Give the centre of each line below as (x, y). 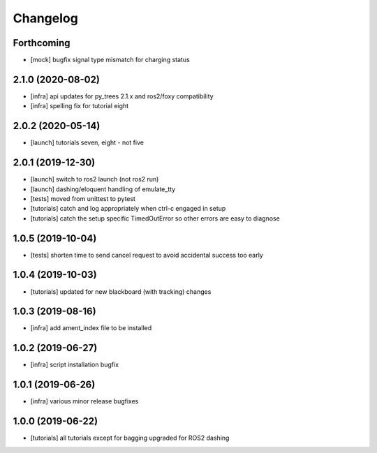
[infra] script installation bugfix (74, 365)
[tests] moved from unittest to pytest (83, 198)
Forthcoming (42, 43)
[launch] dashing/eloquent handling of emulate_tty (103, 189)
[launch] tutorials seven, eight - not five (87, 142)
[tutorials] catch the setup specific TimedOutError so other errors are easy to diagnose (155, 218)
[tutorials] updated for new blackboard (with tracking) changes (121, 291)
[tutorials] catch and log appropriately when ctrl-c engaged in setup (128, 209)
